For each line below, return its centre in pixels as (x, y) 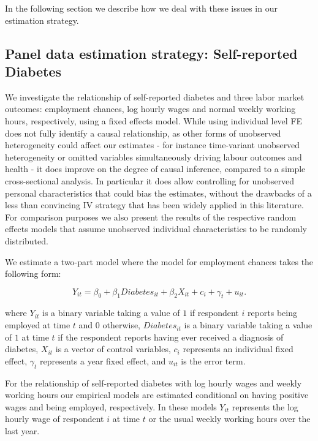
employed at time (38, 325)
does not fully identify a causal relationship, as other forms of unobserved (143, 133)
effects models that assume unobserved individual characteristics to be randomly (156, 229)
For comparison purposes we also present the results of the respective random (151, 217)
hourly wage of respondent (55, 419)
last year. (22, 431)
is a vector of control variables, (113, 349)
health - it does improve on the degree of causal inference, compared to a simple (155, 169)
